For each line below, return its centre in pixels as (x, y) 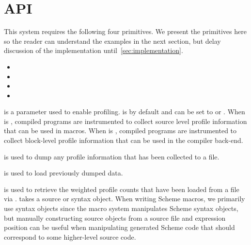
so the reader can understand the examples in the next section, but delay (112, 41)
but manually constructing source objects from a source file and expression (115, 218)
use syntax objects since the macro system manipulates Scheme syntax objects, (121, 208)
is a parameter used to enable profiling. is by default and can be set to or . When (125, 112)
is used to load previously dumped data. (63, 173)
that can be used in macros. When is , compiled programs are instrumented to (120, 131)
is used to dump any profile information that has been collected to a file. (112, 156)
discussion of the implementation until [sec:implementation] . (94, 50)
